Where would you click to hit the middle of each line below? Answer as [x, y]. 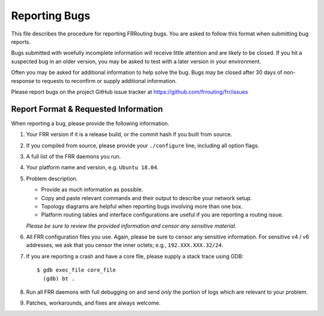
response [23, 81]
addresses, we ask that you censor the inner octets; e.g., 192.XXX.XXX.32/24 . [124, 245]
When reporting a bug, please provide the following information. [90, 123]
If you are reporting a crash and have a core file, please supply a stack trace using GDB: [135, 256]
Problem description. [52, 178]
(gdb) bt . [59, 278]
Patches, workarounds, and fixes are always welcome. [93, 303]
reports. [21, 41]
